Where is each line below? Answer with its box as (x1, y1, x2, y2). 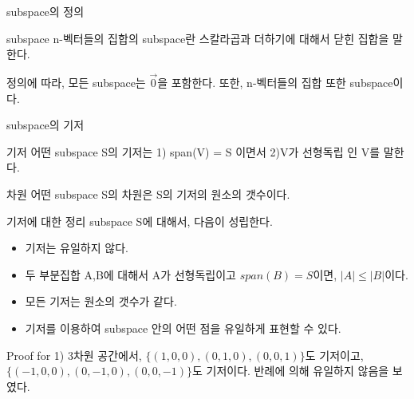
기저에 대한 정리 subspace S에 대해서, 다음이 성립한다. (6, 212, 273, 229)
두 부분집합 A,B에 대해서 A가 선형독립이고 (25, 266, 236, 282)
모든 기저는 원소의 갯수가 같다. (25, 293, 177, 310)
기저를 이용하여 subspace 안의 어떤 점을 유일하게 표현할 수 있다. (25, 319, 341, 336)
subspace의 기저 (6, 117, 85, 133)
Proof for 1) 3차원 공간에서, (6, 346, 142, 363)
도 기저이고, (305, 346, 364, 363)
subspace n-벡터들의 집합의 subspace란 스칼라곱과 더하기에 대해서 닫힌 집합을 (6, 30, 389, 46)
